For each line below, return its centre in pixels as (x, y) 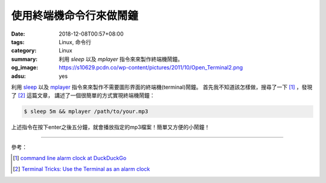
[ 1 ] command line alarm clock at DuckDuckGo (70, 158)
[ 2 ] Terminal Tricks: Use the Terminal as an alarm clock (81, 169)
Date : (18, 34)
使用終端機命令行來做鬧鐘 (75, 16)
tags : (18, 42)
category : (24, 51)
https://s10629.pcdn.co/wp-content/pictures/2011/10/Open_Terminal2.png (151, 68)
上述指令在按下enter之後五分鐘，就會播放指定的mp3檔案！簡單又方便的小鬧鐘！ (110, 127)
